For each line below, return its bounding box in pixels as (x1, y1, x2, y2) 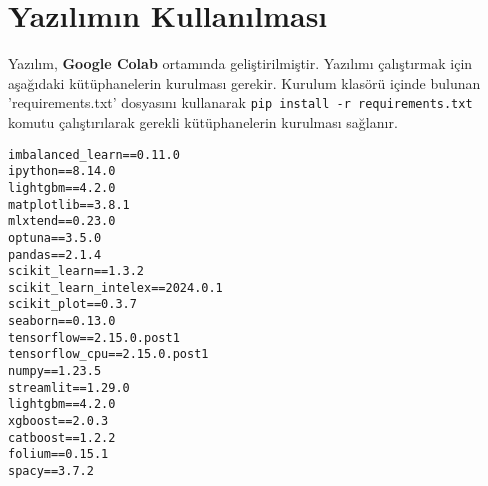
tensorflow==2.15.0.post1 (8, 330, 180, 345)
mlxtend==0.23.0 (8, 214, 116, 229)
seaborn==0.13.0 (8, 314, 116, 329)
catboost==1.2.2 (8, 430, 116, 445)
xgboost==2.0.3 (8, 414, 109, 429)
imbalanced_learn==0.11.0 (8, 147, 180, 162)
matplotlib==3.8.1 (8, 197, 130, 212)
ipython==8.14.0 (8, 164, 116, 179)
